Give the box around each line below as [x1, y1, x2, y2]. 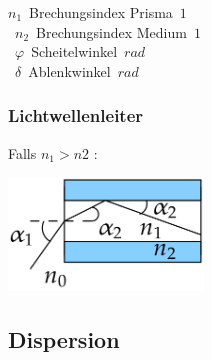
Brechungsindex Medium [36, 21, 187, 42]
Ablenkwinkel [28, 60, 111, 81]
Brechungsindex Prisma [29, 2, 173, 22]
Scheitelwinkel [31, 41, 118, 62]
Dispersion [8, 323, 120, 354]
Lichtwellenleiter [8, 103, 144, 128]
